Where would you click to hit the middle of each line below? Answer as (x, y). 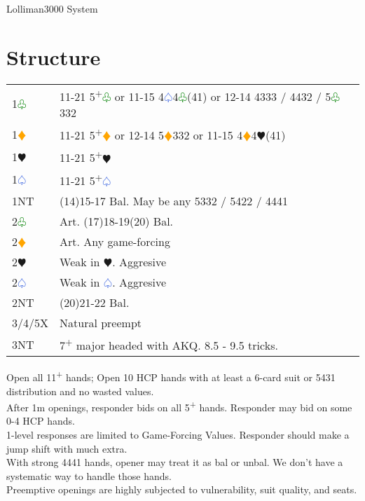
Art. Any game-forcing (115, 242)
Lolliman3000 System (52, 8)
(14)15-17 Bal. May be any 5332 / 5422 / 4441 (174, 201)
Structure (54, 56)
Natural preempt (101, 323)
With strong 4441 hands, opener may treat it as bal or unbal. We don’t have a (175, 462)
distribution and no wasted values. (80, 391)
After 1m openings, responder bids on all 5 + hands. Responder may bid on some (179, 406)
